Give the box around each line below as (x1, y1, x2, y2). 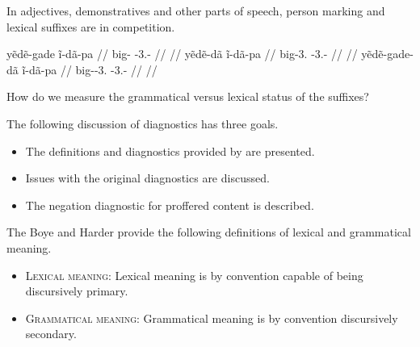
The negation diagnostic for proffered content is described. (25, 196, 314, 213)
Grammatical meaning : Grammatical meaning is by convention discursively (25, 309, 398, 326)
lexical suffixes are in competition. (6, 18, 175, 35)
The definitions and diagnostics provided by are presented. (25, 142, 315, 159)
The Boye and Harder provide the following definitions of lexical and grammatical (6, 224, 411, 240)
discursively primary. (25, 282, 128, 299)
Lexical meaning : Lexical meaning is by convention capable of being (25, 266, 363, 283)
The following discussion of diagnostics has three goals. (6, 115, 279, 132)
